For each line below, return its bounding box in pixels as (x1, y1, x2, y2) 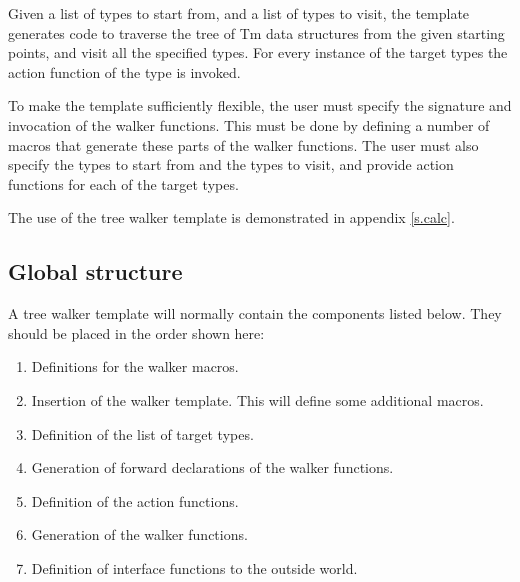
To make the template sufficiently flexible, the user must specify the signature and (8, 95, 512, 116)
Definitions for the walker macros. (31, 356, 239, 377)
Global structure (8, 256, 183, 287)
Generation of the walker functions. (31, 524, 248, 545)
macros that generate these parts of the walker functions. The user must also (8, 134, 479, 155)
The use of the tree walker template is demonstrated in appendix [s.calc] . (8, 207, 455, 228)
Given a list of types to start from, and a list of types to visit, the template (8, 3, 470, 23)
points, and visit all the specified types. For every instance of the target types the (8, 42, 508, 63)
